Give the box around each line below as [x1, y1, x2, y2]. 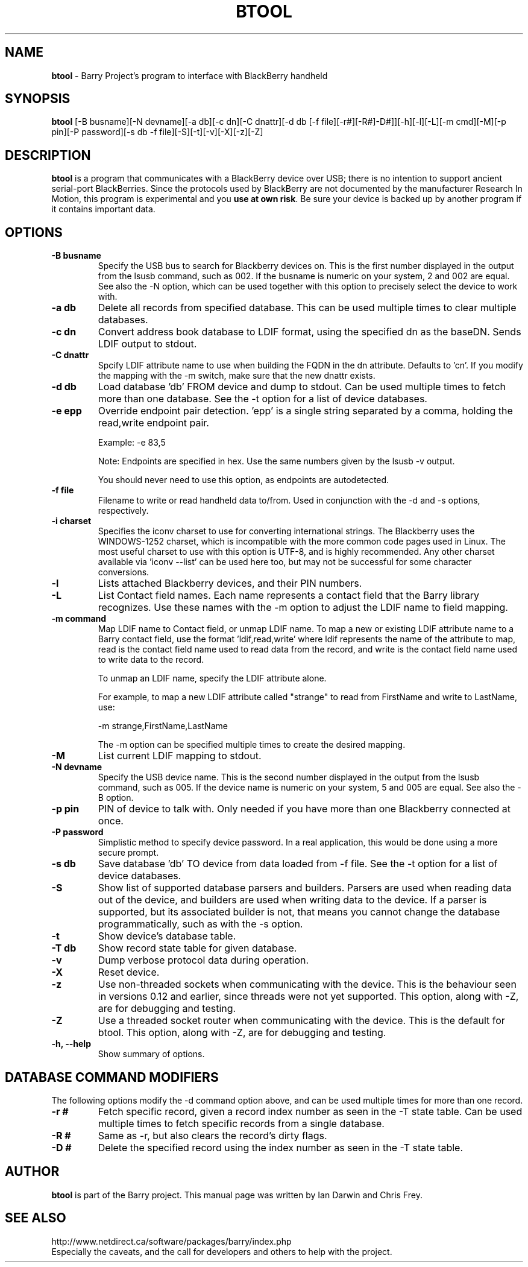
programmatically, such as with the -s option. [98, 918, 303, 931]
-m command [51, 613, 107, 624]
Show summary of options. [98, 1049, 205, 1060]
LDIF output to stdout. [98, 338, 197, 350]
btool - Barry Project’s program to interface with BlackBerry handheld [51, 70, 328, 81]
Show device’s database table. [98, 930, 236, 943]
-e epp [51, 405, 82, 417]
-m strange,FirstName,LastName [98, 721, 228, 731]
